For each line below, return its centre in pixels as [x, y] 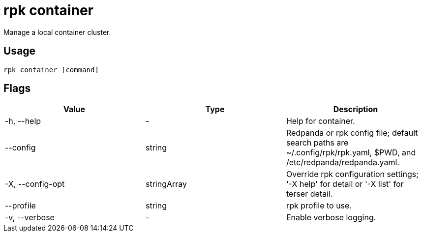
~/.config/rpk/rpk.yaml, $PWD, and [351, 153]
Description [356, 109]
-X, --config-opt [35, 184]
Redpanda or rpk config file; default [352, 133]
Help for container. [320, 121]
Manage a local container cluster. [57, 32]
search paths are [317, 143]
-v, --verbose [30, 218]
